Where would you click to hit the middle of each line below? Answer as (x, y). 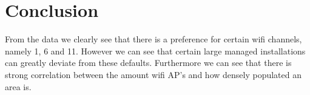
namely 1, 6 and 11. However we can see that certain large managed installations (155, 51)
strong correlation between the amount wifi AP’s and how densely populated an (153, 74)
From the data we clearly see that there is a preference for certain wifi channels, (153, 39)
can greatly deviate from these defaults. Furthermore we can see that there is (148, 63)
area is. (18, 86)
